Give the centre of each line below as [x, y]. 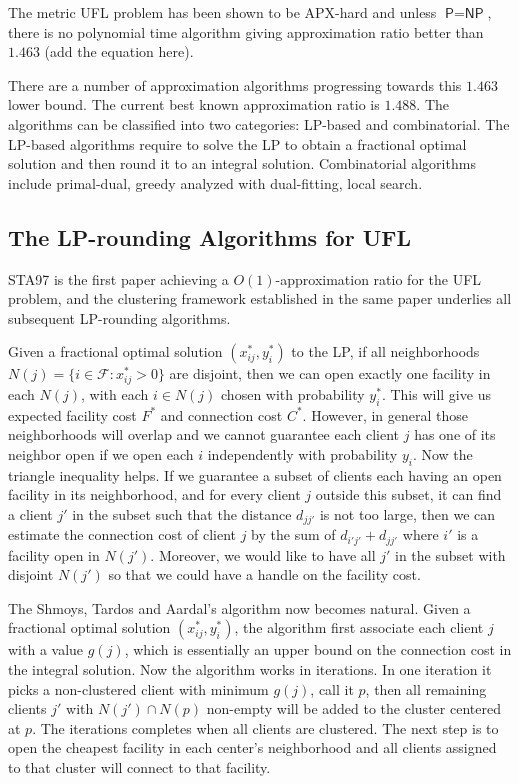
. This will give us [436, 393]
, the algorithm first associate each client [359, 627]
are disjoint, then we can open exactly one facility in [330, 373]
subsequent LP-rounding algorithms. [119, 317]
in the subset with [450, 554]
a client [30, 513]
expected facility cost [72, 414]
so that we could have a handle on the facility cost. [264, 574]
